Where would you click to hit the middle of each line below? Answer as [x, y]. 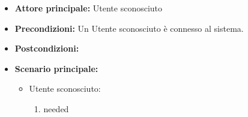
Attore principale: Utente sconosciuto [89, 8]
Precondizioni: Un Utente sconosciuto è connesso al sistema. [129, 28]
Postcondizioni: [47, 48]
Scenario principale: [56, 68]
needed [56, 108]
